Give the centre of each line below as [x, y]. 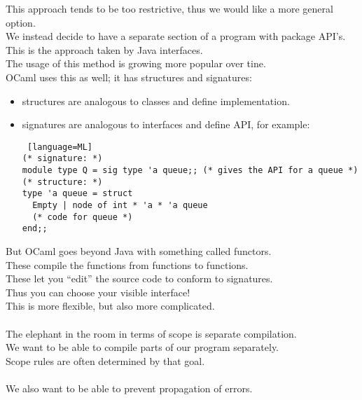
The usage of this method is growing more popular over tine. [136, 63]
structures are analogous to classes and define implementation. [156, 101]
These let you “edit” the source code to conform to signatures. [139, 278]
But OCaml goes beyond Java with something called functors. [139, 251]
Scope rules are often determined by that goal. [105, 360]
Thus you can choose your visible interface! [98, 292]
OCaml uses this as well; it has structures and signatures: [129, 77]
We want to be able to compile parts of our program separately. [142, 347]
